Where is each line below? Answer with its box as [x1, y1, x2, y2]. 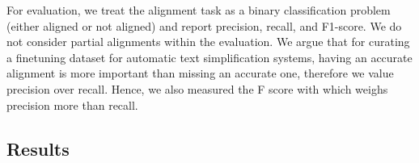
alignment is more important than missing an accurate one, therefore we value [6, 65, 394, 81]
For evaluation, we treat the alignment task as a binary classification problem [6, 2, 391, 18]
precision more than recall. [6, 96, 138, 113]
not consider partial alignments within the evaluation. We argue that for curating [6, 33, 410, 50]
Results [6, 136, 70, 161]
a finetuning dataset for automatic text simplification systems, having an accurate [6, 48, 413, 65]
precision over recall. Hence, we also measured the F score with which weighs [6, 80, 388, 97]
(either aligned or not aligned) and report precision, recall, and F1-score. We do [6, 17, 402, 34]
